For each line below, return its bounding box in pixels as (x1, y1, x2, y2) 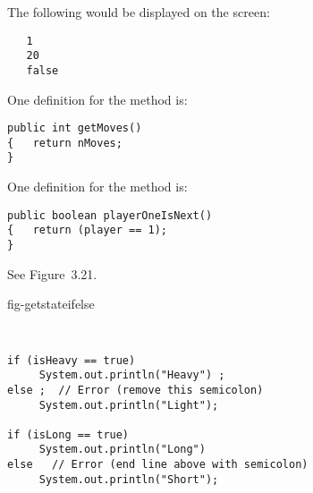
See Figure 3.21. (7, 264, 97, 283)
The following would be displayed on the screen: (7, 3, 270, 21)
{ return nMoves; (7, 136, 123, 149)
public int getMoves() (7, 122, 142, 135)
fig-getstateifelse (7, 294, 95, 313)
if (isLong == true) (7, 428, 130, 441)
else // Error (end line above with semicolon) (7, 458, 309, 472)
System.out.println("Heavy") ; (38, 369, 225, 382)
